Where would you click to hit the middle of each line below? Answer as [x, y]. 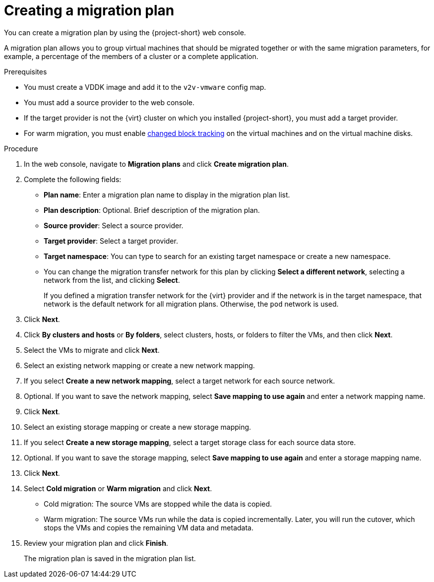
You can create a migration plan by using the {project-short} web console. [125, 32]
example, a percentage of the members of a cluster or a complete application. [131, 56]
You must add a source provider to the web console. [109, 102]
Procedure [21, 148]
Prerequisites [26, 71]
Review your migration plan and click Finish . [96, 543]
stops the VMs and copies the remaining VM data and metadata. [149, 527]
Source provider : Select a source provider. [114, 225]
